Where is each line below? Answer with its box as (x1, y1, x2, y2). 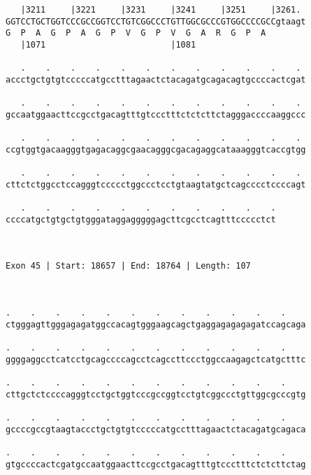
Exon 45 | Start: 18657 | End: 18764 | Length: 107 (6, 261, 251, 271)
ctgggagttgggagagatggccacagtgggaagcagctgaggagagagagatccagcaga (6, 319, 306, 329)
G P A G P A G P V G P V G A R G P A (6, 28, 266, 38)
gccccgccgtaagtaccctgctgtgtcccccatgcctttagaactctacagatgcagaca (6, 424, 306, 434)
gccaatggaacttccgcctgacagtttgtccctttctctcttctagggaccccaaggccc (6, 109, 306, 120)
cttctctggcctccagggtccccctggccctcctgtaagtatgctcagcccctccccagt (6, 179, 306, 190)
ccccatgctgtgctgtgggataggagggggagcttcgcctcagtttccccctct (6, 214, 276, 225)
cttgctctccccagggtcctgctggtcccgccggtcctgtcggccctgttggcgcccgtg (6, 389, 306, 399)
